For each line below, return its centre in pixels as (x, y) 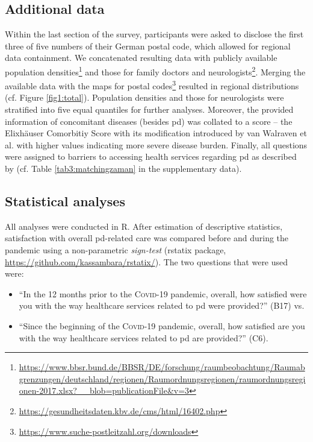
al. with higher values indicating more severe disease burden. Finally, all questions (156, 144)
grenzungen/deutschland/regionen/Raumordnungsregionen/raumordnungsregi (162, 378)
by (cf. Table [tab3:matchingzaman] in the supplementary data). (123, 169)
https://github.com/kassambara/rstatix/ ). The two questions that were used (147, 261)
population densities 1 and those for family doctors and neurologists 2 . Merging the (155, 71)
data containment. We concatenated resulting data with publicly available (141, 58)
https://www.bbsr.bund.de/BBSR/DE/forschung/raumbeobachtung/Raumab (162, 367)
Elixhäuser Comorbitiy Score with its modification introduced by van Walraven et (156, 133)
